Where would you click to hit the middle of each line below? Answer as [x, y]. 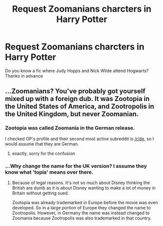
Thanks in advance [24, 76]
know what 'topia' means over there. [49, 172]
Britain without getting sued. [40, 193]
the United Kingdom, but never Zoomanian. [72, 114]
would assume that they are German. [42, 144]
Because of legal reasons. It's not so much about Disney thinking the [81, 183]
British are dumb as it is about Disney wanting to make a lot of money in [84, 188]
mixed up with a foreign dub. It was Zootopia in [77, 99]
